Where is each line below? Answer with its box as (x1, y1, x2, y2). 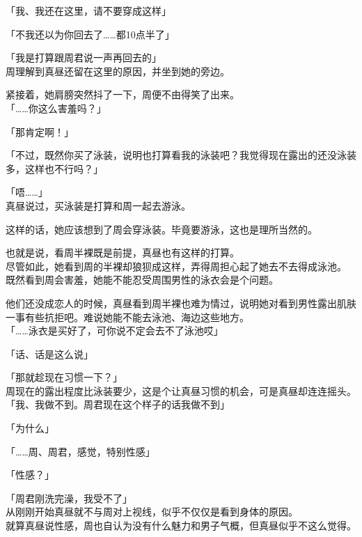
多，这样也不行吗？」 (6, 161, 103, 176)
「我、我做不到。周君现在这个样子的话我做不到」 (6, 397, 230, 412)
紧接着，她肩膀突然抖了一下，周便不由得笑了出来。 (6, 87, 239, 102)
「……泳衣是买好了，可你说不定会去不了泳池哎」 (6, 323, 223, 338)
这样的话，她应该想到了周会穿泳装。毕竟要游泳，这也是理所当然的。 (6, 221, 317, 236)
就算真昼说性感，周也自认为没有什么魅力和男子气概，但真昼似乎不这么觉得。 (6, 518, 356, 533)
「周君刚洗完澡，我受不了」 (6, 490, 132, 505)
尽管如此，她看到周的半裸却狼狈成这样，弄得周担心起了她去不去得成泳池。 (6, 258, 347, 273)
